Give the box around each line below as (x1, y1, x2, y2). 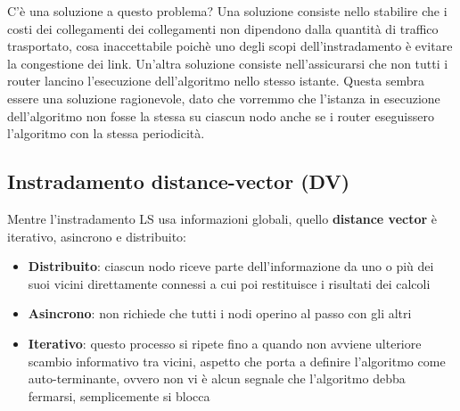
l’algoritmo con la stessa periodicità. (7, 124, 205, 143)
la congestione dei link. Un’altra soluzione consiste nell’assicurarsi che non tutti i (7, 53, 448, 72)
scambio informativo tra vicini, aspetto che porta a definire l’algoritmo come (28, 351, 446, 370)
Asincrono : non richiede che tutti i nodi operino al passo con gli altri (28, 304, 412, 323)
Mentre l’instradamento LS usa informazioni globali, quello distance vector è (7, 209, 438, 227)
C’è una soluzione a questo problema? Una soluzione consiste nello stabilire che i (7, 2, 448, 20)
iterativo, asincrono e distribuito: (7, 226, 186, 245)
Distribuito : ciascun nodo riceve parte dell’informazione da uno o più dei (28, 257, 434, 275)
